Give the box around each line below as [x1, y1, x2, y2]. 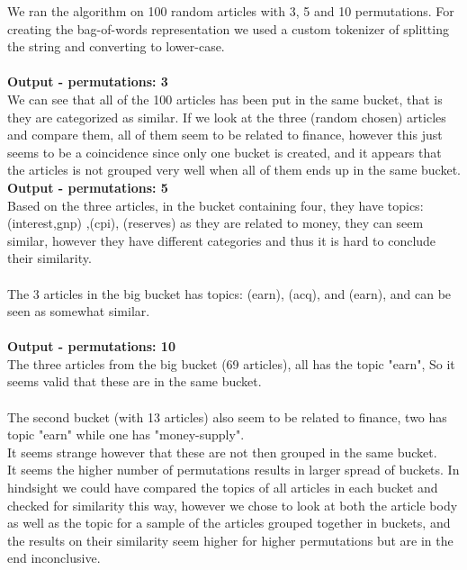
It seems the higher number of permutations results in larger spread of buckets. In [7, 460, 460, 479]
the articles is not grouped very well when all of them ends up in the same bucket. [7, 160, 461, 179]
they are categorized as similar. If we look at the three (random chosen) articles [7, 107, 446, 126]
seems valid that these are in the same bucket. [7, 372, 262, 391]
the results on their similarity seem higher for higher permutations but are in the [7, 530, 454, 549]
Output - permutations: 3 [7, 72, 168, 91]
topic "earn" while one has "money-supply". [7, 425, 245, 444]
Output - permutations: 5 [7, 177, 168, 196]
